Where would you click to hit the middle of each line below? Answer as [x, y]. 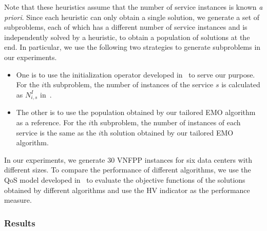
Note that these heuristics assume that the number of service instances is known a [133, 7]
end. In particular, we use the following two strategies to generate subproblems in [132, 47]
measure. [18, 200]
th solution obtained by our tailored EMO [167, 132]
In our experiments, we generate [55, 159]
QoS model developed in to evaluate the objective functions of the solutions [125, 180]
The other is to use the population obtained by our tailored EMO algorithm [136, 112]
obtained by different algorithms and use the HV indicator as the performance [127, 190]
